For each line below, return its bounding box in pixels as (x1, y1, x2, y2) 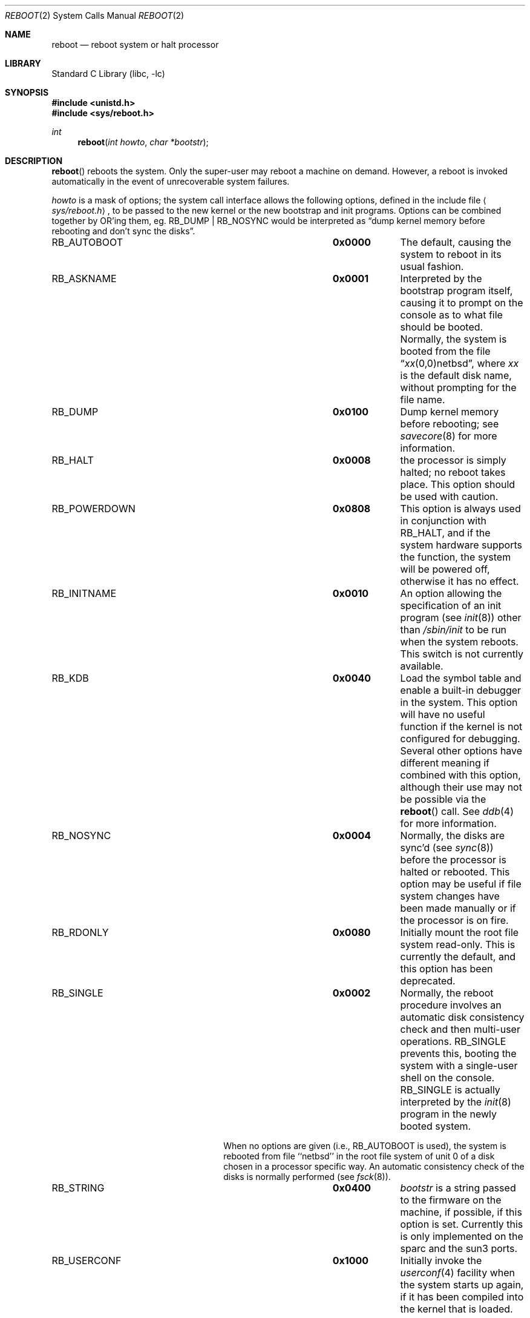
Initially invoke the (400, 1254, 482, 1267)
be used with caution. (400, 490, 499, 502)
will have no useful (400, 708, 485, 720)
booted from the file (400, 345, 491, 357)
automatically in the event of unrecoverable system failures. (51, 176, 290, 186)
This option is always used (400, 502, 521, 515)
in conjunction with (400, 515, 486, 527)
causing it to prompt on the (400, 297, 523, 309)
